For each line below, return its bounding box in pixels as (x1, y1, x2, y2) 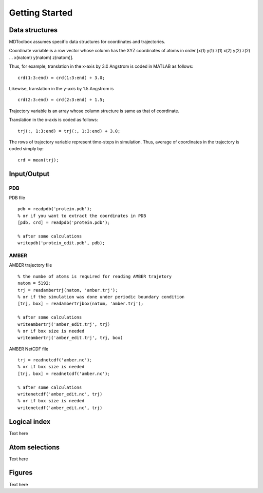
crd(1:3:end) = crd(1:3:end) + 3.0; (18, 75, 105, 80)
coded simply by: (9, 146, 44, 152)
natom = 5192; (18, 280, 51, 286)
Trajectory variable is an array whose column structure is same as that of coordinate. (9, 108, 180, 114)
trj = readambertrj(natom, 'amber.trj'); (18, 287, 118, 293)
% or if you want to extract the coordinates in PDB (18, 213, 146, 218)
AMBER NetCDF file (9, 346, 49, 352)
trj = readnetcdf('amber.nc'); (18, 357, 93, 363)
